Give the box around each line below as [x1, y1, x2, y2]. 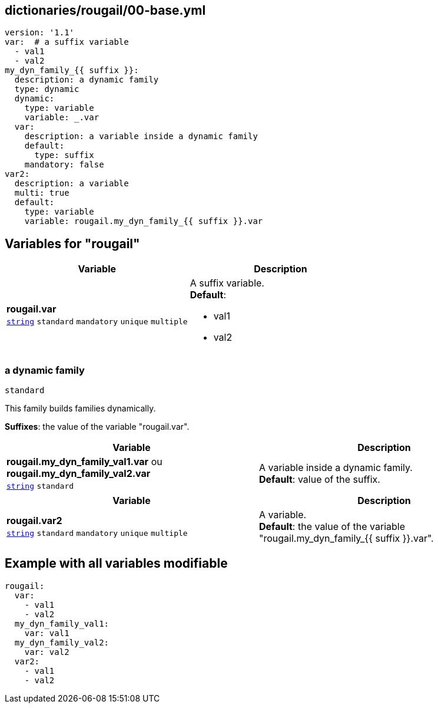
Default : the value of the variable [259, 521, 405, 533]
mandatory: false [24, 160, 104, 170]
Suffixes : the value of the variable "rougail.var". [5, 421, 190, 432]
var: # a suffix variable [5, 37, 129, 47]
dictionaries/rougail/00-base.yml [5, 3, 206, 18]
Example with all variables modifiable [5, 556, 228, 571]
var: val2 [24, 647, 69, 657]
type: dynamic [14, 84, 79, 94]
